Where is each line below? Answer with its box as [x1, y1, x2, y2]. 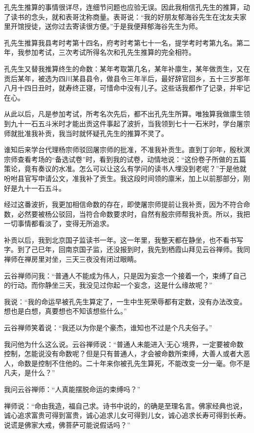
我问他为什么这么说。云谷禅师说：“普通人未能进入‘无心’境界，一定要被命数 [4, 339, 244, 349]
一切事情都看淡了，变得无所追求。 [4, 218, 113, 228]
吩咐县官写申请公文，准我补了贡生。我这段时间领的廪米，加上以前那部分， [4, 173, 243, 183]
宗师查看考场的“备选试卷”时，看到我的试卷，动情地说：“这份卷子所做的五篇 [4, 154, 246, 164]
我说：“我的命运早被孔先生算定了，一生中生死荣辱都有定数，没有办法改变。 [4, 296, 247, 306]
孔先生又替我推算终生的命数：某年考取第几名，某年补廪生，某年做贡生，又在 [4, 63, 250, 73]
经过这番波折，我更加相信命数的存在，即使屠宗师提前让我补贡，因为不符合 [4, 199, 243, 209]
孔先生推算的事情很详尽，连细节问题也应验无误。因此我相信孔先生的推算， [4, 2, 243, 12]
